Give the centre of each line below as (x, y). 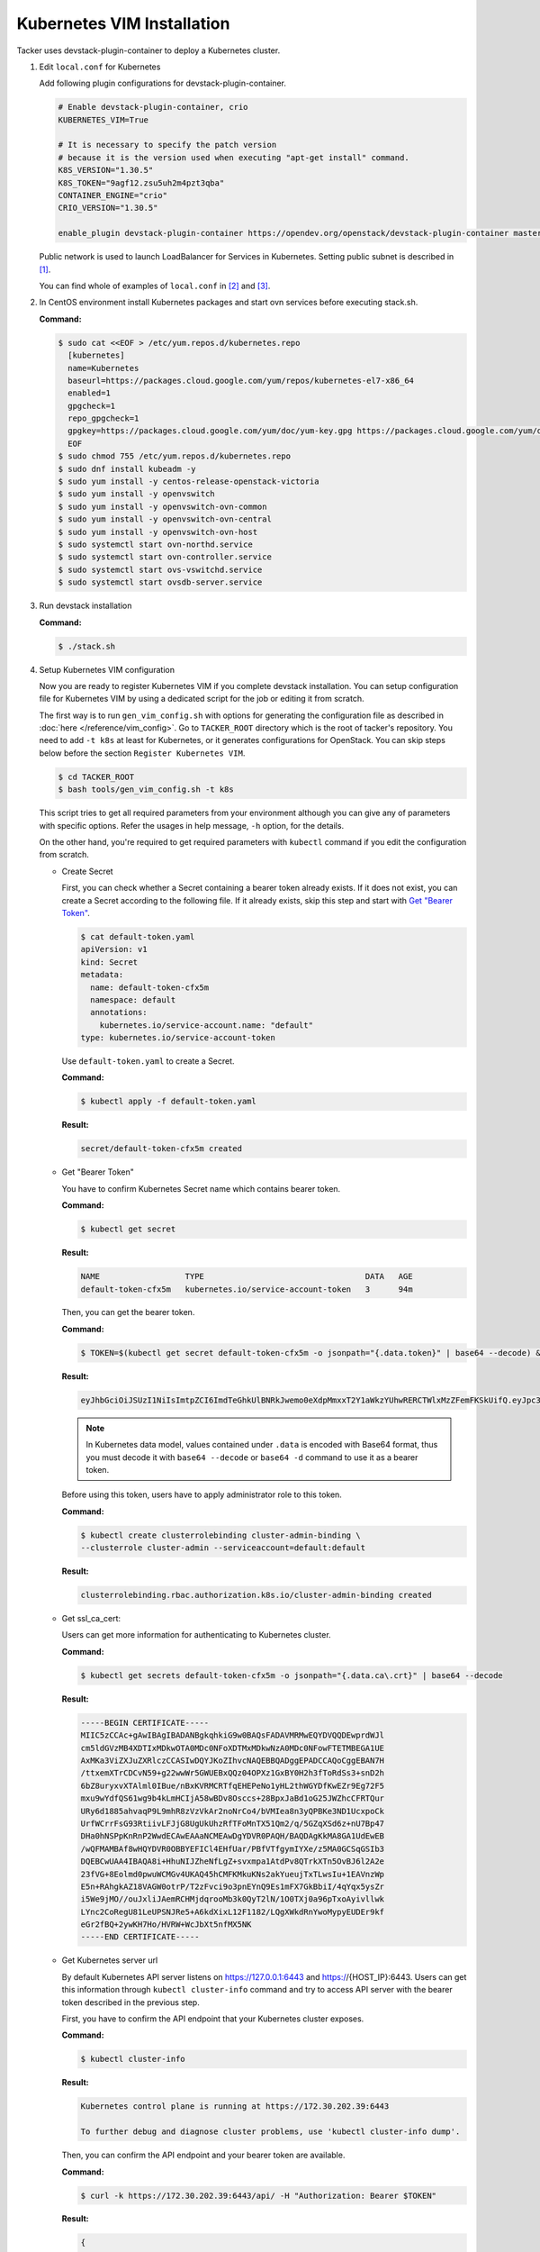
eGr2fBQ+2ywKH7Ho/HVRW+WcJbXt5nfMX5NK (166, 1925)
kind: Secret (109, 962)
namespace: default (133, 999)
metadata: (102, 975)
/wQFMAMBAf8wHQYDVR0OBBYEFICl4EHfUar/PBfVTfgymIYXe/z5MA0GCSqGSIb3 (233, 1848)
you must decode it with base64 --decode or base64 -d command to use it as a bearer (252, 1457)
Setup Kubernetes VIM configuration (107, 669)
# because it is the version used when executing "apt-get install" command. (234, 157)
